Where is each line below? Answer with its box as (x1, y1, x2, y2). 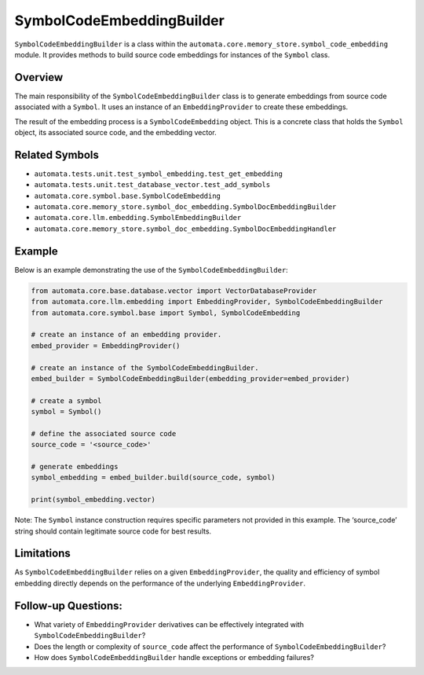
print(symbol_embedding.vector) (31, 495, 156, 504)
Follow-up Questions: (14, 599, 123, 612)
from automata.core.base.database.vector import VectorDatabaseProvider (31, 286, 317, 295)
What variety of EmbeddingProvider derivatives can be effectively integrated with (34, 619, 305, 629)
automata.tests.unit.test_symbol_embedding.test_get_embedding (34, 169, 283, 178)
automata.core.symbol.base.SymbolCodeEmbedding (34, 191, 221, 200)
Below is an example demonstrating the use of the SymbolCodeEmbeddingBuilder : (14, 265, 288, 274)
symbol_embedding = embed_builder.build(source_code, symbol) (31, 473, 276, 482)
